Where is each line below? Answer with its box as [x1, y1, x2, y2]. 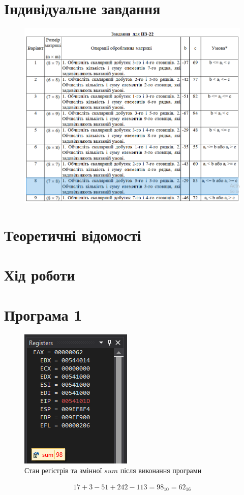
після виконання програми [120, 465, 202, 476]
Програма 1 [4, 304, 82, 325]
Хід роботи [4, 264, 75, 285]
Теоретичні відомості [4, 225, 141, 245]
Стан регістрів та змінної [24, 465, 102, 476]
